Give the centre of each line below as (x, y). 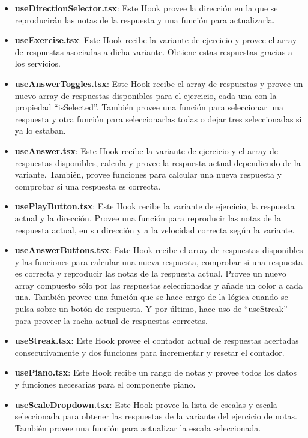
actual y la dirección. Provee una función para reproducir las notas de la (148, 217)
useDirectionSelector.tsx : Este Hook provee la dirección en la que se (146, 8)
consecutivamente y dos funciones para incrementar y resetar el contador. (149, 352)
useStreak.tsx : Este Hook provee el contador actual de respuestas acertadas (157, 340)
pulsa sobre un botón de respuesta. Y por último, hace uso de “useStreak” (151, 309)
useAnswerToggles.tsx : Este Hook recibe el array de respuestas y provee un (159, 83)
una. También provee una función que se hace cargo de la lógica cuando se (151, 297)
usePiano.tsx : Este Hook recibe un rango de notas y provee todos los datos (156, 372)
